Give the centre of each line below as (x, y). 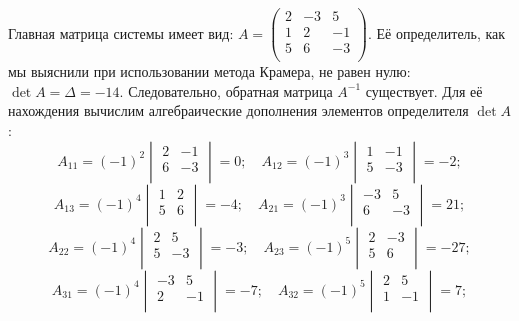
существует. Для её (424, 90)
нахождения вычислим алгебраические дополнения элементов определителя (238, 110)
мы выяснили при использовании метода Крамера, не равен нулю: (209, 71)
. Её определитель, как (436, 32)
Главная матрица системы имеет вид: (121, 32)
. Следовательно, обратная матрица (226, 90)
